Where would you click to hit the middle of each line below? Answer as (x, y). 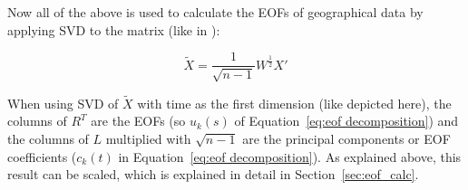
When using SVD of (63, 103)
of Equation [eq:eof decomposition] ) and (346, 121)
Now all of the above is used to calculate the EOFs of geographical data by (215, 12)
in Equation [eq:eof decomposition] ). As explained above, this (290, 156)
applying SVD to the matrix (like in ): (114, 29)
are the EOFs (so (138, 121)
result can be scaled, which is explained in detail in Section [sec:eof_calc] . (213, 174)
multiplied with (148, 139)
